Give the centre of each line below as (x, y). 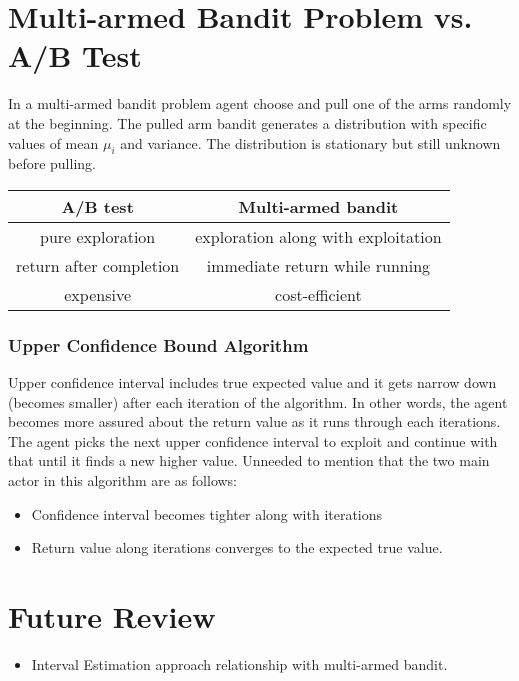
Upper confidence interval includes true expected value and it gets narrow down (252, 382)
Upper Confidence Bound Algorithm (158, 344)
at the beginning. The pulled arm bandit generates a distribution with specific (247, 122)
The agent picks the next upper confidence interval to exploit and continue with (253, 440)
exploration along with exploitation (318, 236)
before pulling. (52, 163)
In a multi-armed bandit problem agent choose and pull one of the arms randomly (260, 103)
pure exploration (98, 236)
